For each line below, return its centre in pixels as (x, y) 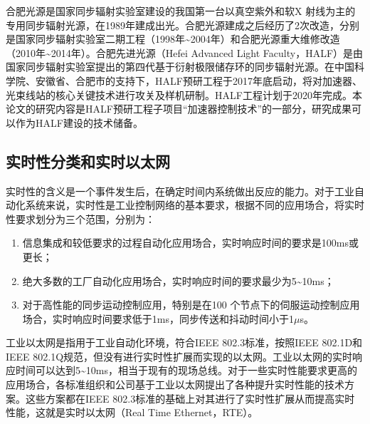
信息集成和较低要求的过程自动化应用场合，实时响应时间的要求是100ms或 (190, 243)
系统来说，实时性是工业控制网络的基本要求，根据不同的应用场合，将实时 (195, 205)
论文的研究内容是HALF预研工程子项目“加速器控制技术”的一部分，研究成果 (179, 109)
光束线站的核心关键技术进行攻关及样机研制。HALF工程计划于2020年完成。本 (184, 94)
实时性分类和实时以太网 (88, 161)
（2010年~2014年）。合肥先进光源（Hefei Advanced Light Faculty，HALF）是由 (185, 52)
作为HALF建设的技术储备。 (79, 122)
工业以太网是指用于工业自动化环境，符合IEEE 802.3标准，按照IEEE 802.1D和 (184, 342)
